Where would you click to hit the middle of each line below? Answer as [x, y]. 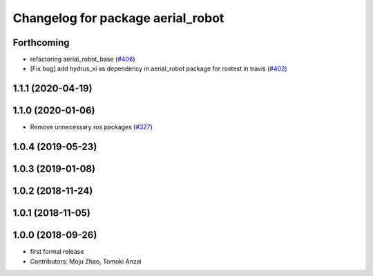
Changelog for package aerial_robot [118, 18]
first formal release [57, 252]
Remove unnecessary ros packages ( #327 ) [92, 127]
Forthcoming [41, 43]
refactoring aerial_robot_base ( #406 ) [83, 59]
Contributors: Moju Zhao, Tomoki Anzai [86, 261]
